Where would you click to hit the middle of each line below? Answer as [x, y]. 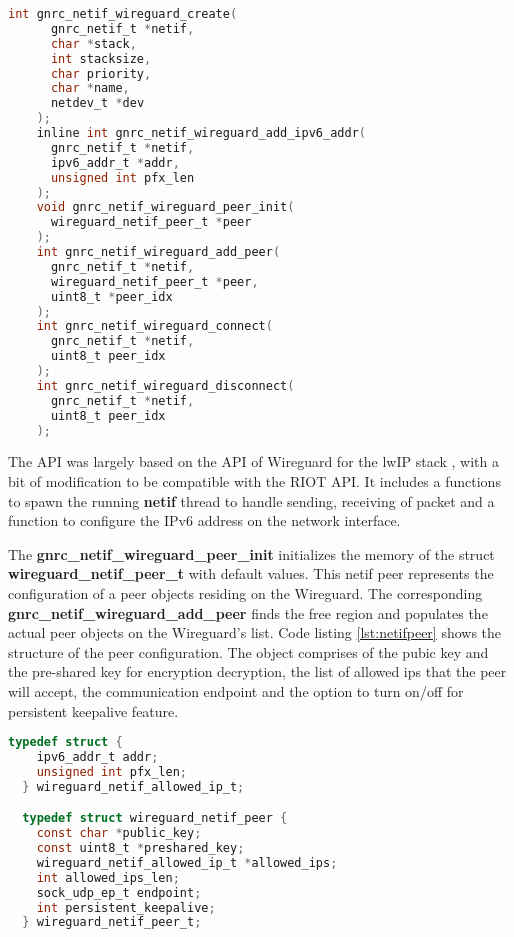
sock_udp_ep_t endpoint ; [119, 892]
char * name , [90, 88]
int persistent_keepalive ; [126, 907]
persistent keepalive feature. [93, 710]
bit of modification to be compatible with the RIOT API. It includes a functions [254, 480]
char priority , [101, 73]
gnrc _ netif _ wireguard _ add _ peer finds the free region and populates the [248, 612]
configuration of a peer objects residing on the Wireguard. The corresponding [245, 592]
